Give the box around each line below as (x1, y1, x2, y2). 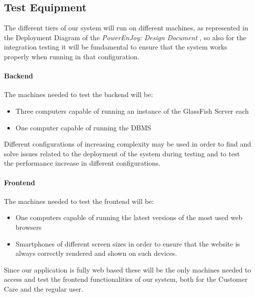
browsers (15, 222, 42, 232)
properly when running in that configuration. (4, 51, 140, 61)
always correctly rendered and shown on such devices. (15, 248, 177, 258)
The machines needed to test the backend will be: (4, 89, 153, 99)
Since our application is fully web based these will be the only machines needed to (4, 264, 251, 274)
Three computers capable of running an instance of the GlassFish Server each (15, 105, 249, 116)
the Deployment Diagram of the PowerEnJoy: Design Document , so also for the (4, 32, 246, 42)
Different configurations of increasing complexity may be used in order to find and (4, 139, 252, 149)
